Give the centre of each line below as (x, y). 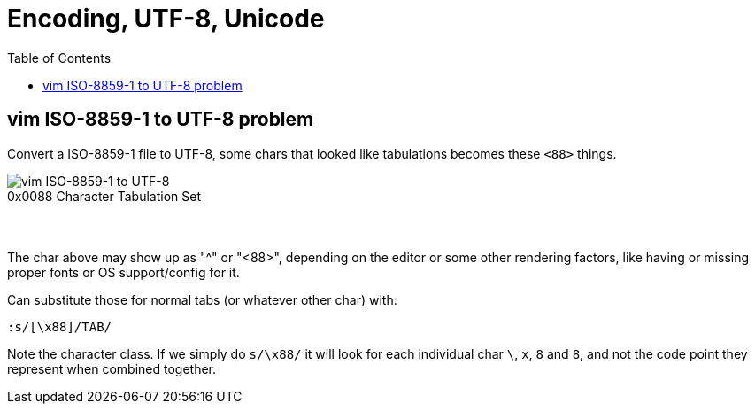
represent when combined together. (112, 368)
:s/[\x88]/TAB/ (60, 326)
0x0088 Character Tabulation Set (104, 196)
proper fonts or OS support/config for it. (123, 272)
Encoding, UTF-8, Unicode (166, 19)
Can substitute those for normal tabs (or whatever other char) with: (202, 299)
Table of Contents (59, 58)
